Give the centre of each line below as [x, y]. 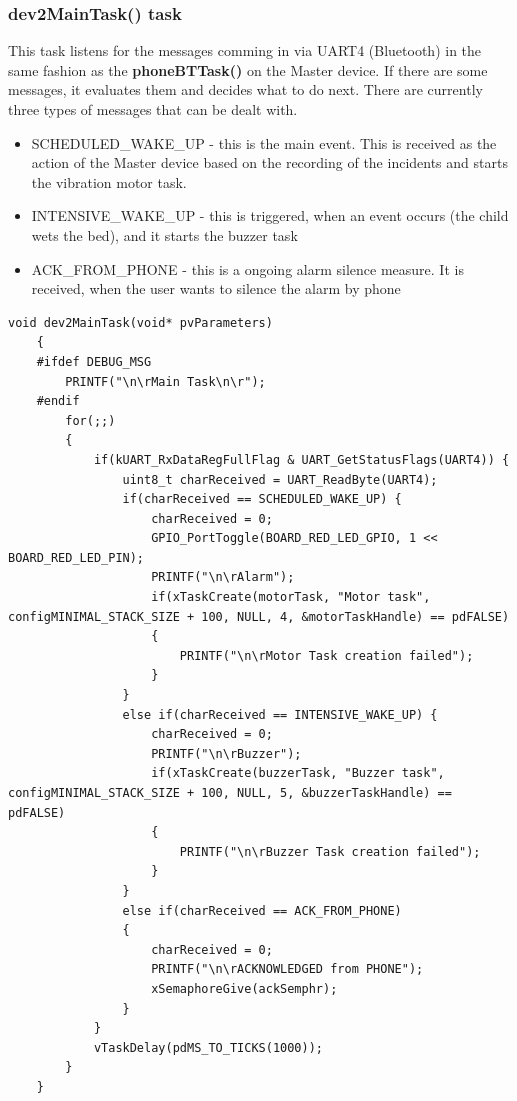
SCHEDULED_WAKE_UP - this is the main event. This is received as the [264, 142]
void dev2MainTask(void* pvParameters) [140, 322]
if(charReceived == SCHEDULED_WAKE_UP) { [262, 499]
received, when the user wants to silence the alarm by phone [216, 288]
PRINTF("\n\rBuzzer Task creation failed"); [330, 851]
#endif [58, 401]
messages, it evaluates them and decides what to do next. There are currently [245, 89]
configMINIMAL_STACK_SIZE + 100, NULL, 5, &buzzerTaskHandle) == [230, 793]
